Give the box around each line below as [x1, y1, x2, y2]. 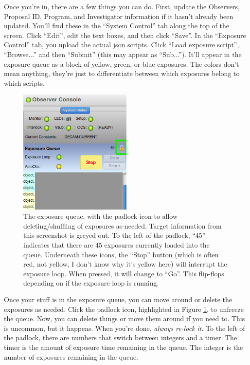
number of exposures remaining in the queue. [4, 351, 139, 362]
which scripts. [4, 77, 45, 88]
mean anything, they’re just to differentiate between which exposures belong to [4, 68, 240, 78]
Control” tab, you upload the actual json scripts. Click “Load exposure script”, [4, 39, 239, 50]
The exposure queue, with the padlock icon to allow [23, 211, 178, 221]
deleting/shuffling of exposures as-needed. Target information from [23, 220, 222, 231]
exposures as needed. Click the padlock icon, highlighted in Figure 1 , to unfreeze [4, 304, 244, 314]
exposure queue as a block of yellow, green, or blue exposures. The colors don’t [4, 58, 239, 69]
